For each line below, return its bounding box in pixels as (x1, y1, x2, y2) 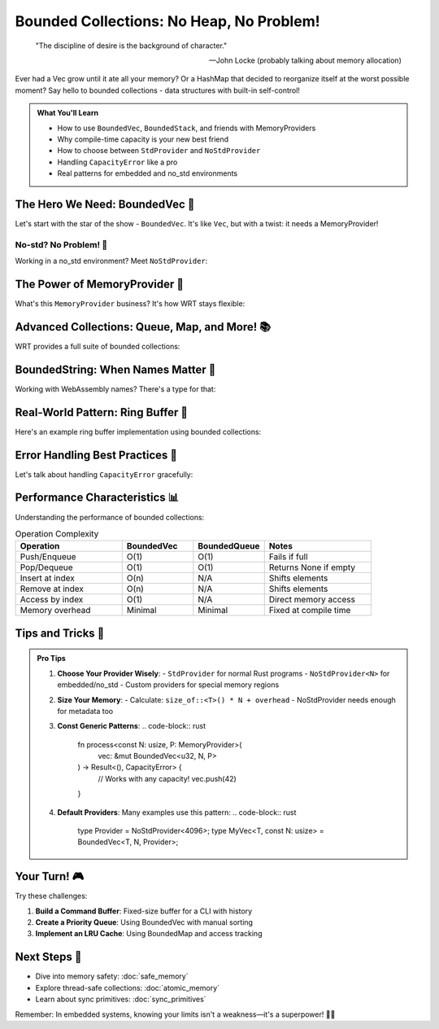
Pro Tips (37, 654, 67, 663)
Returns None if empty (268, 562, 356, 573)
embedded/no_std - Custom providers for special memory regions (57, 680, 280, 690)
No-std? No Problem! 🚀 (15, 239, 108, 250)
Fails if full (268, 551, 308, 563)
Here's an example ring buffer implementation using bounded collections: (15, 427, 262, 436)
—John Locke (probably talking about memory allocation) (208, 55, 402, 65)
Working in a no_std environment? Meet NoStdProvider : (15, 256, 208, 266)
